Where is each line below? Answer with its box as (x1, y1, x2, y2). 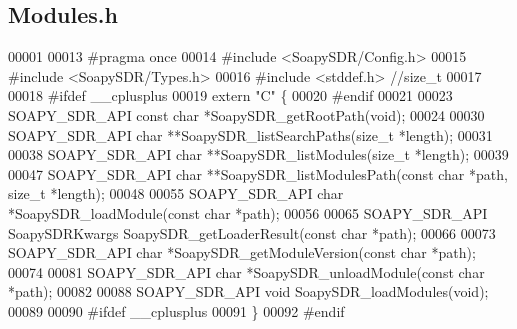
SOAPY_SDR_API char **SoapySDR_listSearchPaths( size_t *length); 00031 (8, 124, 493, 145)
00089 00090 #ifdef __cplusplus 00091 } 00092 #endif (8, 300, 345, 321)
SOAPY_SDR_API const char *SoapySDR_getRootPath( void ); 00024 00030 (8, 104, 485, 125)
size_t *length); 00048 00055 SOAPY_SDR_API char (8, 183, 344, 204)
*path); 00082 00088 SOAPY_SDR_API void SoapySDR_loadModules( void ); (8, 281, 489, 302)
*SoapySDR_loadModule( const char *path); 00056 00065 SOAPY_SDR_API (8, 202, 488, 223)
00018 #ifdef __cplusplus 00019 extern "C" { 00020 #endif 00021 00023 (8, 85, 453, 106)
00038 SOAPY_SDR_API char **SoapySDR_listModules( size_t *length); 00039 (8, 144, 509, 165)
